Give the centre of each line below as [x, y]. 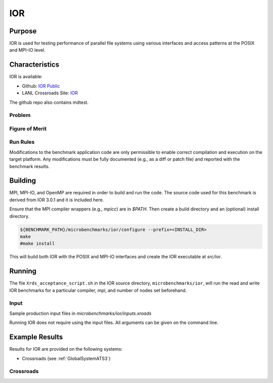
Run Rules [22, 142]
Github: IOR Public [41, 86]
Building [23, 181]
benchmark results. [30, 166]
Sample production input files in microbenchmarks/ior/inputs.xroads [80, 313]
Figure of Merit [28, 129]
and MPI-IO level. [27, 50]
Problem [20, 115]
